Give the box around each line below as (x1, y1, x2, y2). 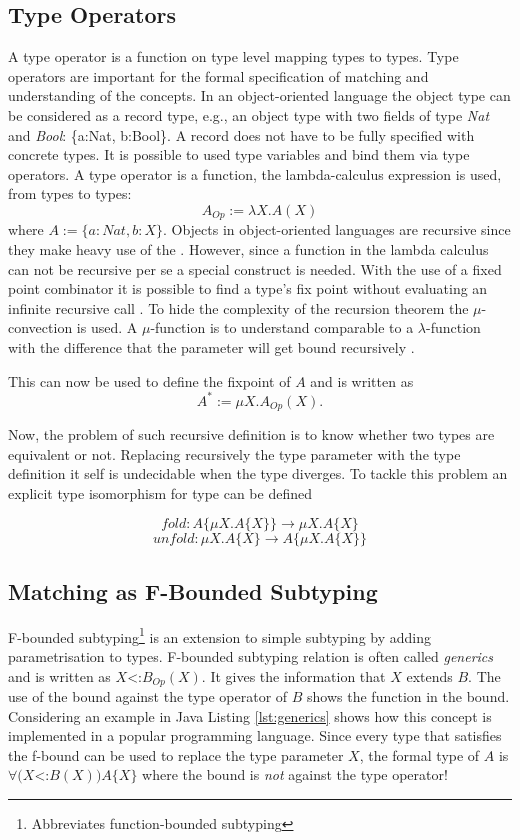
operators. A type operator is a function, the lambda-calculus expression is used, (8, 163, 502, 184)
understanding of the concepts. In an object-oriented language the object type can (8, 85, 511, 106)
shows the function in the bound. (307, 685, 510, 706)
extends (406, 665, 453, 686)
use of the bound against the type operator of (8, 685, 288, 706)
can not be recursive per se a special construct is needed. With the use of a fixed (8, 258, 502, 279)
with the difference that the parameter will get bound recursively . (8, 336, 415, 357)
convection (8, 317, 73, 338)
